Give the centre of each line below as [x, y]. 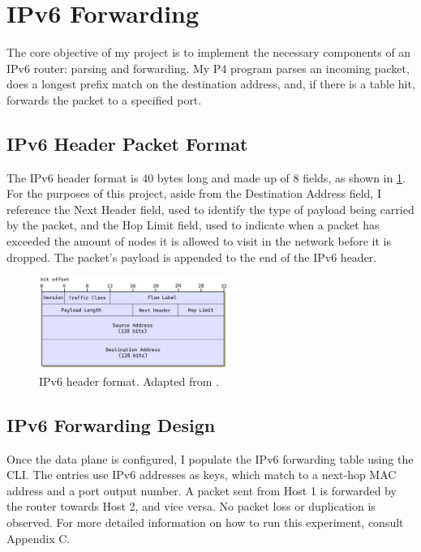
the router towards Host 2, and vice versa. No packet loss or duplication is [191, 506]
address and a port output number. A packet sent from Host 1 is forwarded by [202, 490]
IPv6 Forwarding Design [111, 424]
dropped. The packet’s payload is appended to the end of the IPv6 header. [192, 257]
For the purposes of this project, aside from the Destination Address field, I [194, 193]
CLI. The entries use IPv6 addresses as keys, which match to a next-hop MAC [202, 475]
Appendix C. [39, 538]
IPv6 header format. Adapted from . [129, 381]
